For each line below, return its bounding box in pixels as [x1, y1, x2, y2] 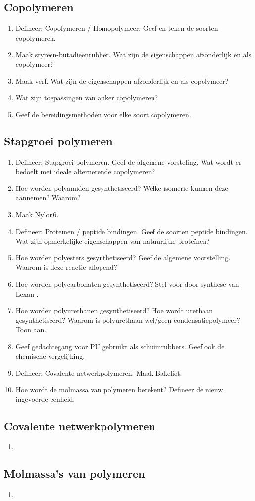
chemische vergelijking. [15, 351, 85, 361]
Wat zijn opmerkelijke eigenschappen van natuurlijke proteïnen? [15, 236, 210, 246]
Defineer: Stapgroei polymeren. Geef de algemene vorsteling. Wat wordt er [15, 156, 242, 167]
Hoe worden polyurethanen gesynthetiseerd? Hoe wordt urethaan [15, 305, 213, 315]
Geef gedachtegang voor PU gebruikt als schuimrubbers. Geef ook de [15, 341, 225, 351]
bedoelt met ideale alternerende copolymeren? [15, 166, 155, 177]
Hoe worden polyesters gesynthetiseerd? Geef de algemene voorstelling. [15, 252, 231, 262]
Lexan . [15, 288, 39, 299]
